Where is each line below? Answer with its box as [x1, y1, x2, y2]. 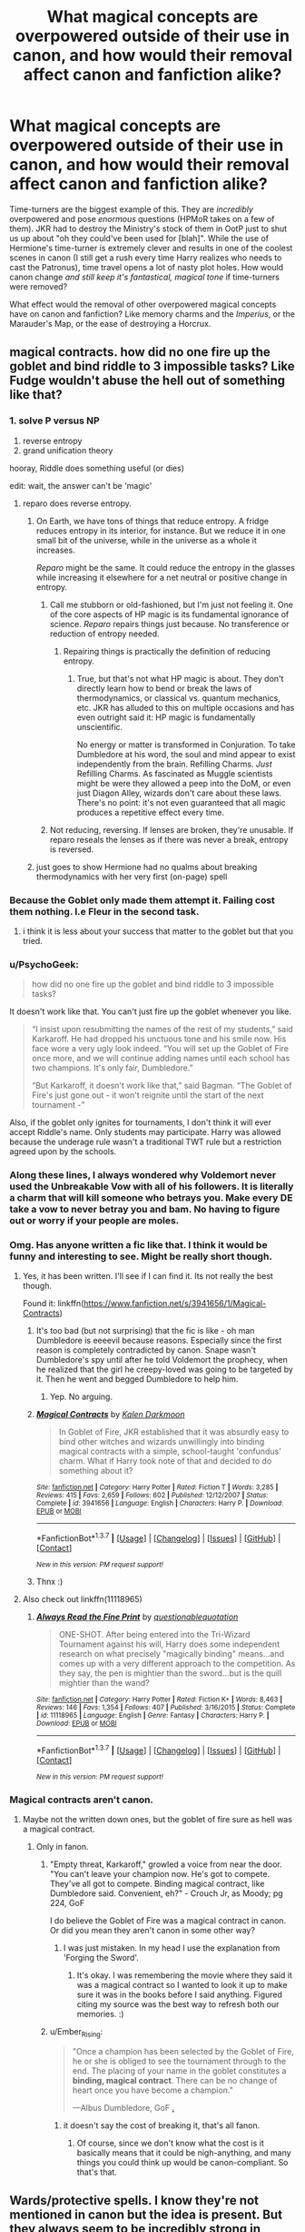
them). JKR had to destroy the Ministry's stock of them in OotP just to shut [9, 223, 288, 234]
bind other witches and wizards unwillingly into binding [58, 1436, 265, 1447]
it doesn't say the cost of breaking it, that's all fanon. [63, 2119, 261, 2131]
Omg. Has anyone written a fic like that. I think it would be [9, 1239, 268, 1252]
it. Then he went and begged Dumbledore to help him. [35, 1374, 239, 1385]
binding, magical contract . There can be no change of [72, 2075, 278, 2085]
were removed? [9, 280, 68, 292]
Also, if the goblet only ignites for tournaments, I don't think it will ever [9, 1117, 272, 1128]
